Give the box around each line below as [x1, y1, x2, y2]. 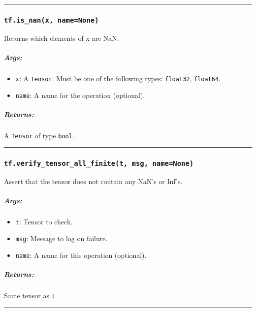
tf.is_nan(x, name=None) [4, 16, 99, 24]
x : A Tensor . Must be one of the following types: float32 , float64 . [15, 73, 221, 83]
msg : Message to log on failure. [15, 233, 108, 244]
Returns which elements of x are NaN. [4, 32, 119, 43]
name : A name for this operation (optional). [15, 250, 147, 260]
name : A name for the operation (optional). [15, 90, 145, 100]
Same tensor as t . [4, 290, 57, 300]
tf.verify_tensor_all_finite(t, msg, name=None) [4, 159, 194, 168]
